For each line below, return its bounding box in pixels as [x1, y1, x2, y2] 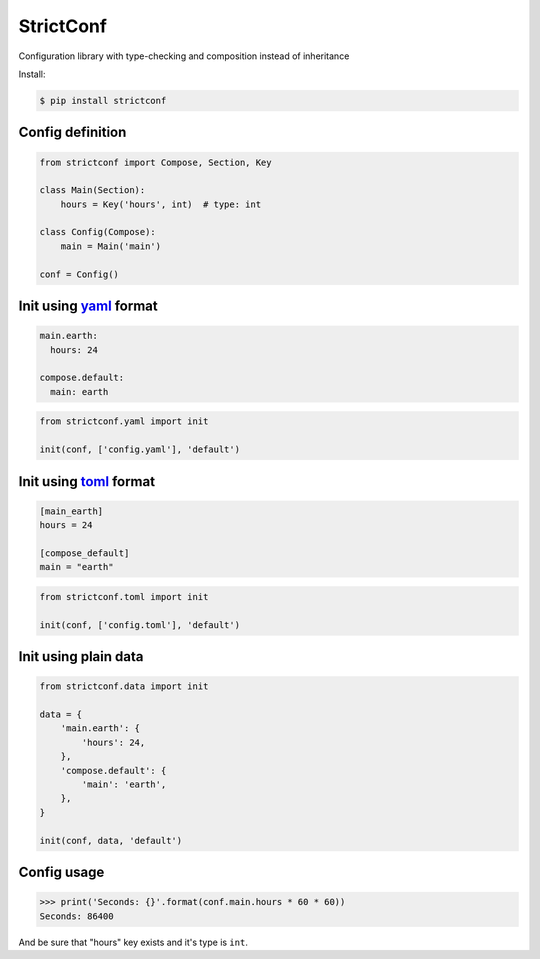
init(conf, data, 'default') [39, 835, 183, 846]
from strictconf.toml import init [39, 591, 209, 602]
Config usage [18, 863, 105, 880]
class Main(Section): [39, 185, 146, 196]
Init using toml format [18, 473, 155, 490]
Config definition [18, 124, 127, 141]
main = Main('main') [60, 240, 162, 252]
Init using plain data [18, 648, 144, 665]
